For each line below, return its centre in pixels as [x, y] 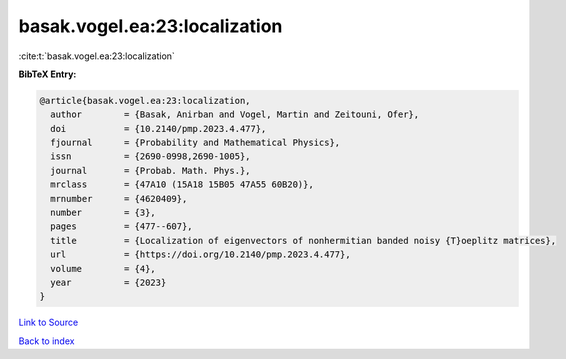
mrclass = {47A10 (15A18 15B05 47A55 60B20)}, [182, 184]
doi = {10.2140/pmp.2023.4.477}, [158, 128]
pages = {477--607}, [122, 226]
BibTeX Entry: [47, 74]
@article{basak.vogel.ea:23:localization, [145, 100]
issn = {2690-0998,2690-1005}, [150, 156]
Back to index [46, 341]
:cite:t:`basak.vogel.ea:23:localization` [96, 56]
